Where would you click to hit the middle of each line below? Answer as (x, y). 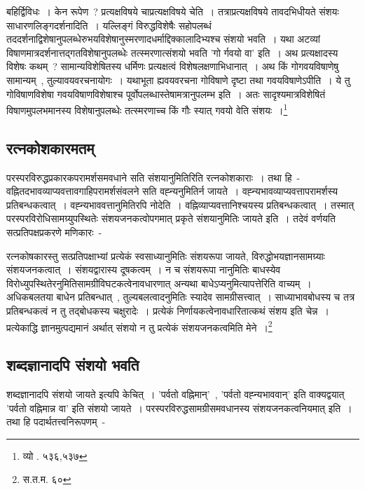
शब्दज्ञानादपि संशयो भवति (73, 365)
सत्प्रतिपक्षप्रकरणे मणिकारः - (54, 232)
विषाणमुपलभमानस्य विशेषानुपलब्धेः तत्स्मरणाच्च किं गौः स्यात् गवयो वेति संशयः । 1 (147, 109)
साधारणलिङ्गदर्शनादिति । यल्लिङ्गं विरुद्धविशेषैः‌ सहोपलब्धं (109, 25)
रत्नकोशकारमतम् (50, 148)
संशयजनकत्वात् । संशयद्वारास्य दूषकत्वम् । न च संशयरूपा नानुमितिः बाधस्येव (144, 270)
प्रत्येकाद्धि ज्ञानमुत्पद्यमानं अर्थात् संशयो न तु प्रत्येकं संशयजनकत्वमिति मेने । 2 (139, 326)
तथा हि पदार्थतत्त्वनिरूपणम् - (56, 422)
